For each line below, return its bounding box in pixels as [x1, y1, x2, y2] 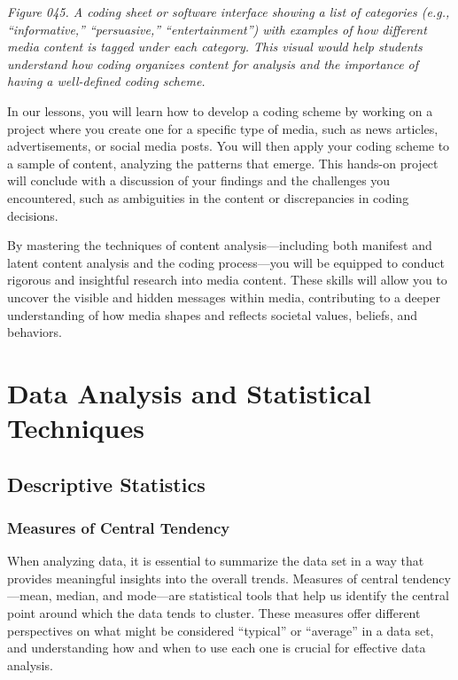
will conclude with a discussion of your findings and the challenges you [7, 171, 391, 190]
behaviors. [7, 323, 62, 341]
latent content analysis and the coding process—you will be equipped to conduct [7, 253, 445, 271]
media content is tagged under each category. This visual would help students [7, 37, 423, 56]
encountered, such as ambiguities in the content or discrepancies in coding [7, 188, 409, 207]
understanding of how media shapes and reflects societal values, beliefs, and [7, 305, 418, 324]
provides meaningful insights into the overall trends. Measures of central [7, 568, 399, 587]
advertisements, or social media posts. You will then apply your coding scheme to [7, 137, 450, 155]
